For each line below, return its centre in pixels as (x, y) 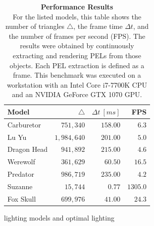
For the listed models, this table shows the (77, 16)
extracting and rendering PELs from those (77, 55)
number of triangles (35, 26)
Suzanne (20, 186)
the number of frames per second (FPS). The (77, 36)
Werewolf (22, 162)
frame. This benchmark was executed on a (77, 75)
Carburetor (24, 124)
